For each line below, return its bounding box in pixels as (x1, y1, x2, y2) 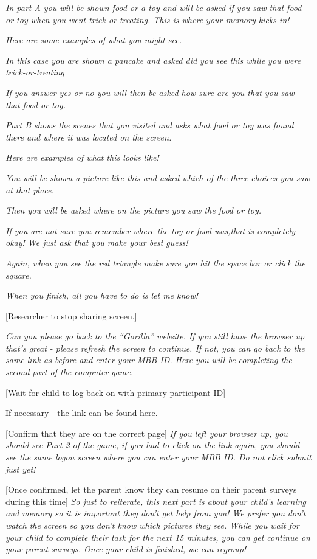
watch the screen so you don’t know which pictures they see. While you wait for (5, 519, 299, 531)
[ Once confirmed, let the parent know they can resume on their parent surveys (5, 483, 297, 496)
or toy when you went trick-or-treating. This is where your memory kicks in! (5, 13, 290, 26)
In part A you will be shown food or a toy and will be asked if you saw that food (5, 1, 302, 13)
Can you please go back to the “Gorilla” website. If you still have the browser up (5, 330, 305, 342)
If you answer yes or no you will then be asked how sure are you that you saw (5, 86, 295, 99)
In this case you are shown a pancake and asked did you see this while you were (5, 54, 301, 66)
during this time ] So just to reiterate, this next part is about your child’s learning (5, 495, 306, 507)
